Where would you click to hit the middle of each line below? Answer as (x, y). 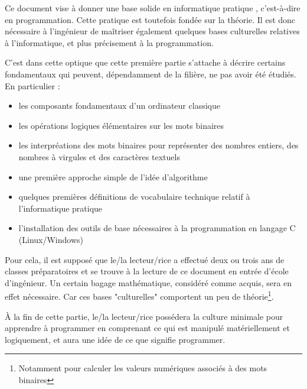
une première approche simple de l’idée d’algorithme (113, 176)
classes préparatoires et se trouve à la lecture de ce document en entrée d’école (147, 271)
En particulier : (32, 85)
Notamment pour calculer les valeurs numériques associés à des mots (143, 368)
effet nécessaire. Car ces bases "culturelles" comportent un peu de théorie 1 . (139, 295)
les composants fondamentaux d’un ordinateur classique (119, 106)
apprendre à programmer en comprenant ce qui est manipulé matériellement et (147, 328)
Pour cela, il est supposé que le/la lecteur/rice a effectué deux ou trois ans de (145, 259)
